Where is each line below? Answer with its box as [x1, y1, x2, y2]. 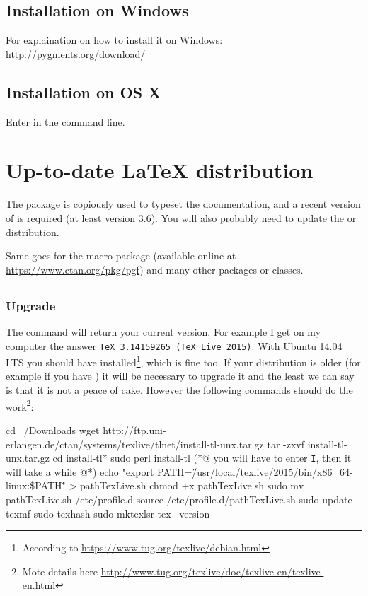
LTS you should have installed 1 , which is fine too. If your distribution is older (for [6, 353, 361, 369]
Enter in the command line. [6, 114, 125, 129]
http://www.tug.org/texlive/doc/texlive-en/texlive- [100, 563, 324, 578]
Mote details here [22, 563, 98, 578]
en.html [22, 578, 56, 592]
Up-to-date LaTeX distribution [6, 156, 314, 185]
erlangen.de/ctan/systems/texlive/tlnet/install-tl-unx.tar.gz [6, 436, 264, 451]
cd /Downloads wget [6, 422, 100, 437]
